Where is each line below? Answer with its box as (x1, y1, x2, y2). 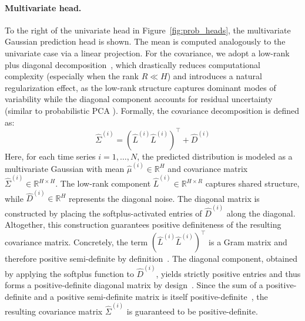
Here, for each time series (5, 150, 96, 162)
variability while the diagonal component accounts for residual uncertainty (5, 93, 273, 105)
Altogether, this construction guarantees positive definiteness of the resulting (5, 218, 281, 231)
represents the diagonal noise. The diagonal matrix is (69, 192, 260, 204)
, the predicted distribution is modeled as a (137, 150, 293, 162)
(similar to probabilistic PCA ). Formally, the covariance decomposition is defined (5, 104, 299, 116)
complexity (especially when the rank (5, 70, 139, 82)
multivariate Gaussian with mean (5, 162, 125, 174)
